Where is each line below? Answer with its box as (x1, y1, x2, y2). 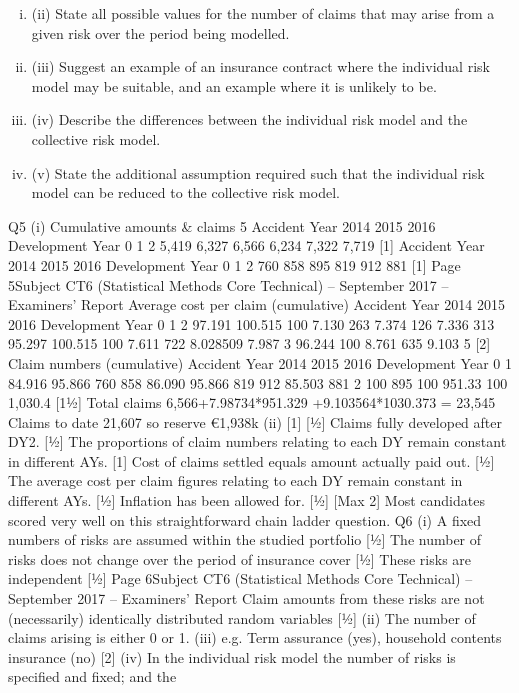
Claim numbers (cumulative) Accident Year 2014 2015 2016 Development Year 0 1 (8, 352, 512, 373)
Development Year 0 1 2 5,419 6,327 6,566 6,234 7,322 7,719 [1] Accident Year (8, 235, 485, 256)
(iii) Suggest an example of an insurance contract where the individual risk (31, 56, 490, 77)
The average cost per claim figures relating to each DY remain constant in (8, 470, 463, 491)
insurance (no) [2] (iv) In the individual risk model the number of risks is (8, 646, 456, 667)
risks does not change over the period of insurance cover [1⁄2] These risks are (8, 548, 472, 569)
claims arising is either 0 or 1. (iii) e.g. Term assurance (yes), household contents (8, 627, 502, 648)
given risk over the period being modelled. (31, 22, 290, 43)
